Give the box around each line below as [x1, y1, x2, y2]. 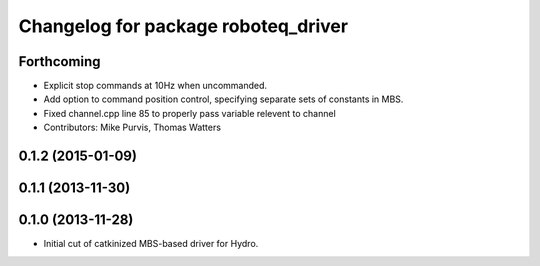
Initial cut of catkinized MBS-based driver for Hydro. [43, 238, 259, 250]
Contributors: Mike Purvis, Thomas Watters [43, 121, 222, 134]
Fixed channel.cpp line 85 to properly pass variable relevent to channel [43, 107, 337, 119]
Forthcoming [18, 53, 101, 70]
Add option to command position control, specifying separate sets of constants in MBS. [43, 93, 404, 105]
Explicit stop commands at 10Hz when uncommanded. [43, 80, 268, 92]
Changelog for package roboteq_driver [18, 15, 349, 37]
